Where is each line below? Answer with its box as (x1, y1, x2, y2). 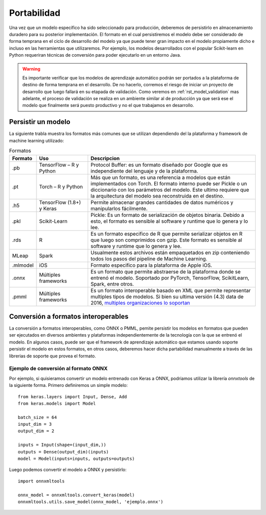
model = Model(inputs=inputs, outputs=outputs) (18, 456, 135, 462)
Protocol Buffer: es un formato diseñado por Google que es (90, 161, 228, 168)
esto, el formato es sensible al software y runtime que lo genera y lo (90, 217, 248, 224)
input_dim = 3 (18, 421, 52, 427)
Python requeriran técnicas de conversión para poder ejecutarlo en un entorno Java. (9, 52, 181, 58)
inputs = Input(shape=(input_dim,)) (18, 442, 106, 448)
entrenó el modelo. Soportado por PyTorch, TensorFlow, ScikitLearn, (90, 274, 250, 281)
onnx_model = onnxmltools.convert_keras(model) (18, 492, 135, 498)
